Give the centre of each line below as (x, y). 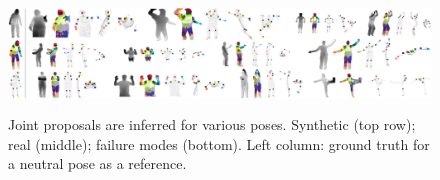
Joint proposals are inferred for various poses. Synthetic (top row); (212, 123)
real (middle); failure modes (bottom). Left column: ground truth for (219, 143)
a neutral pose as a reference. (97, 163)
